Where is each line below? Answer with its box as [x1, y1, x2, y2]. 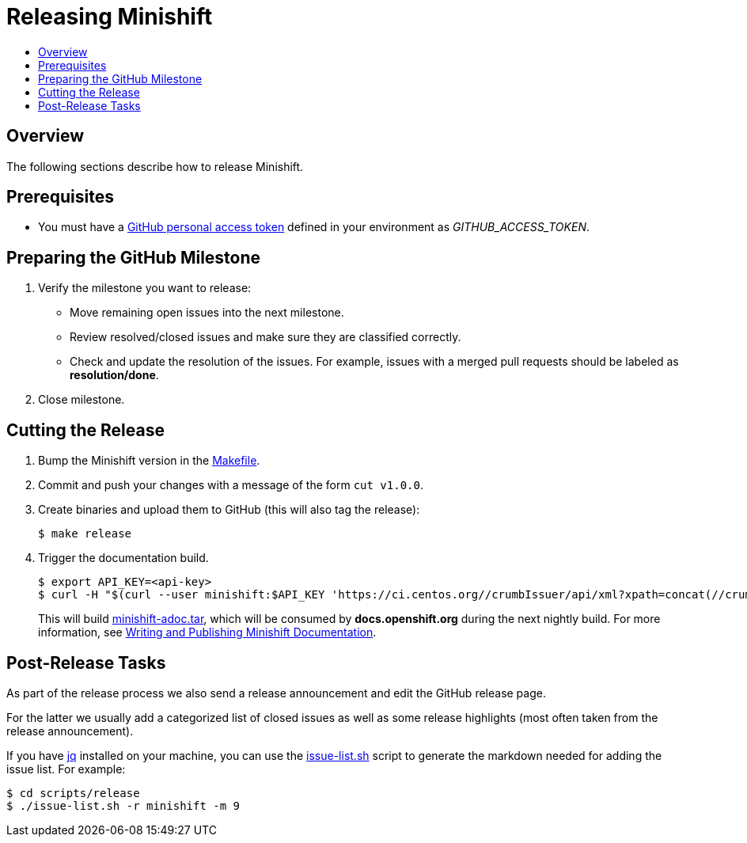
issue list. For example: [6, 761, 126, 776]
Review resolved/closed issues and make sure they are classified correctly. [70, 330, 461, 344]
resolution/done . [70, 368, 159, 382]
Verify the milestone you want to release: [38, 281, 252, 295]
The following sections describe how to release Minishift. [6, 159, 304, 173]
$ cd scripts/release [6, 786, 140, 799]
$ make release [38, 527, 132, 541]
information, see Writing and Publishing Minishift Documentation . [38, 625, 377, 640]
